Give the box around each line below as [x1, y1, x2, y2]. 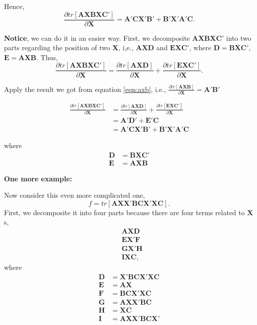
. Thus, [36, 52, 58, 62]
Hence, [4, 1, 24, 11]
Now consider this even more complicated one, [4, 190, 145, 200]
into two [226, 32, 252, 43]
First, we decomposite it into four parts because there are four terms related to [4, 207, 245, 217]
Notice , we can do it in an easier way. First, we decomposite [4, 32, 190, 43]
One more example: [4, 173, 72, 183]
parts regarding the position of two [4, 42, 110, 53]
